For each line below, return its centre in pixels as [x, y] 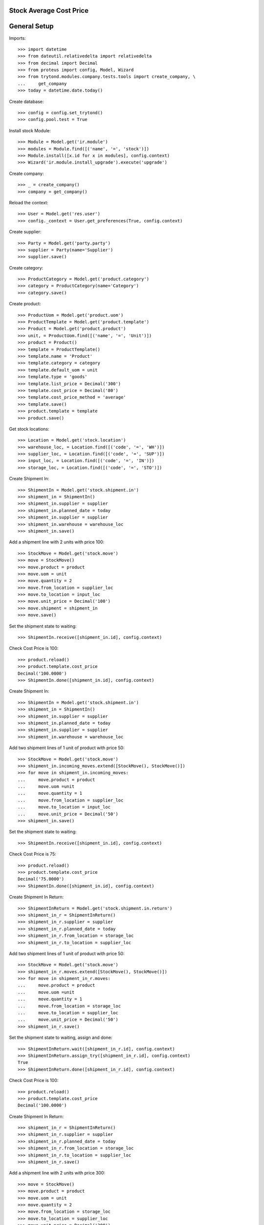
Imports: [18, 38]
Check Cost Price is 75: [33, 854]
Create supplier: [25, 232]
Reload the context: [29, 202]
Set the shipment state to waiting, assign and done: [61, 1038]
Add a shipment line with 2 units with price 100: [57, 542]
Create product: [25, 304]
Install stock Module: [30, 130]
